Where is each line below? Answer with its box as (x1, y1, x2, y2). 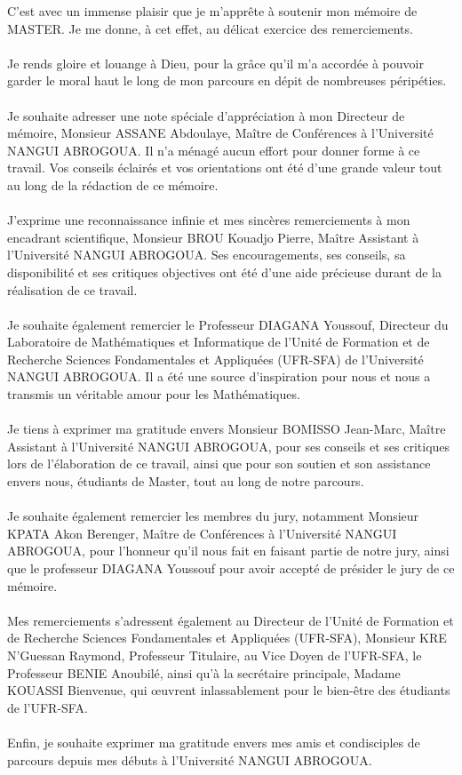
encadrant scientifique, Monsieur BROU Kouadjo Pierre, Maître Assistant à (7, 228, 419, 246)
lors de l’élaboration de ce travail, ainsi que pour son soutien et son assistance (7, 454, 431, 473)
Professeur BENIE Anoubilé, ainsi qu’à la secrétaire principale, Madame (7, 663, 401, 682)
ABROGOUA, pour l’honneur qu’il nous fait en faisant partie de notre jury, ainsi (7, 541, 450, 560)
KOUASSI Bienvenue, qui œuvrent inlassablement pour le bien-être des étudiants (7, 681, 450, 699)
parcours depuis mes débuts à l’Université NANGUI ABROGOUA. (7, 750, 372, 769)
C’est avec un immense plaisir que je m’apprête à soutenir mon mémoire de (7, 2, 418, 20)
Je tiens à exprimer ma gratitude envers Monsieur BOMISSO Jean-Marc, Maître (7, 419, 446, 438)
